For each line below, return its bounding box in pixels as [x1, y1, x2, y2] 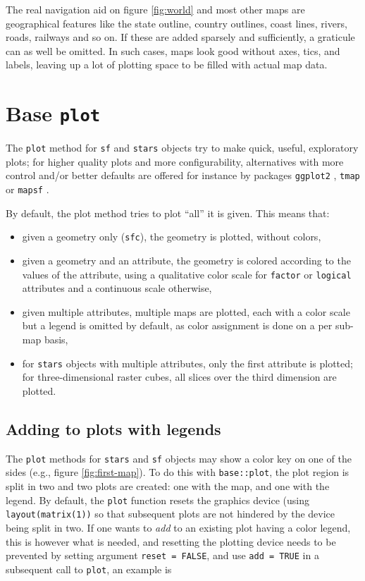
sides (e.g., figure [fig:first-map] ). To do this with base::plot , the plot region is [6, 465, 349, 479]
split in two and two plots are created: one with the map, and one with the [6, 479, 330, 494]
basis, [44, 332, 68, 347]
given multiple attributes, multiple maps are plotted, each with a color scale [22, 304, 350, 319]
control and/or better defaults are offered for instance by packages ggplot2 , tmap [6, 168, 360, 183]
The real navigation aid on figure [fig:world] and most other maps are [6, 2, 305, 16]
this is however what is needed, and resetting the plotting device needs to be [6, 534, 336, 549]
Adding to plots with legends [6, 417, 221, 439]
